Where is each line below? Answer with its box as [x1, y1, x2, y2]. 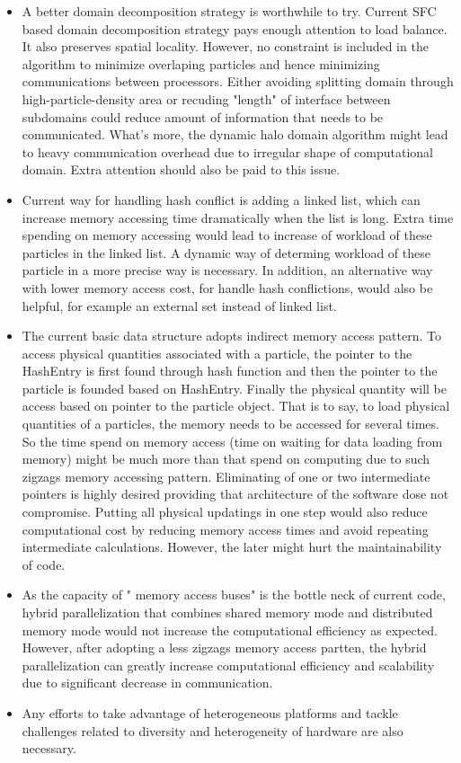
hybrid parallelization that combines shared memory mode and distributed [22, 603, 433, 621]
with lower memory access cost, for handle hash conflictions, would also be [22, 278, 433, 297]
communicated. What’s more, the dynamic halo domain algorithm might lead [22, 125, 448, 144]
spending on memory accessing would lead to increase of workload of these [22, 226, 432, 244]
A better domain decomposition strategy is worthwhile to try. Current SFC [22, 2, 437, 20]
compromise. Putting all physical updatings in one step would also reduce [22, 502, 428, 521]
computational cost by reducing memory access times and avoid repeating [22, 519, 429, 538]
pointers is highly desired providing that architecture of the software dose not [22, 484, 449, 503]
